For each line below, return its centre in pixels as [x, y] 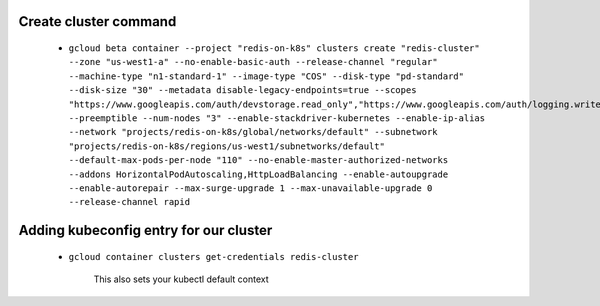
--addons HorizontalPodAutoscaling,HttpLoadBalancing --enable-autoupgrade [258, 174]
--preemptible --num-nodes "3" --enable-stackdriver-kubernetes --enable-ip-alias [276, 118]
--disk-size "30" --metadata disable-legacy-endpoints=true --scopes [242, 90]
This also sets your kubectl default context [181, 279]
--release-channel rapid [129, 202]
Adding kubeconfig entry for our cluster [145, 230]
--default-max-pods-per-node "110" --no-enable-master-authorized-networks [258, 160]
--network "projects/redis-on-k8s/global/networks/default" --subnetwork [253, 132]
